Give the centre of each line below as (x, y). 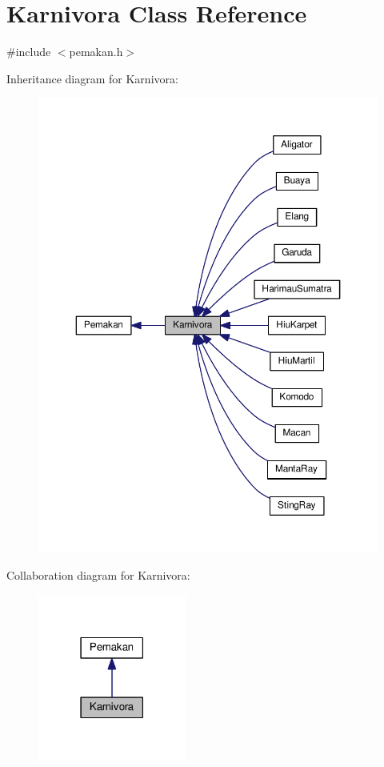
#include (29, 52)
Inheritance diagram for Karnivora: (92, 78)
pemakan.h (96, 52)
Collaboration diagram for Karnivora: (98, 575)
